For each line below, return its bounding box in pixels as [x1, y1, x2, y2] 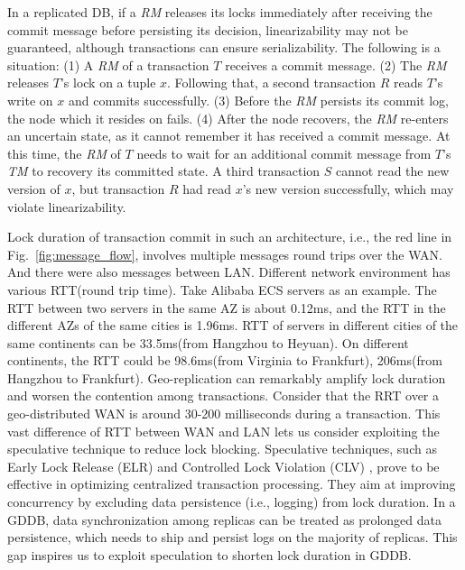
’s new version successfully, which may [242, 179, 454, 198]
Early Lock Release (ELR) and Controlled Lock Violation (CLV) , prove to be [7, 456, 440, 475]
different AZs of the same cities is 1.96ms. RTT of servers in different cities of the [7, 316, 459, 335]
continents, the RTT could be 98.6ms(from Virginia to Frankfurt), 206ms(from [7, 351, 442, 370]
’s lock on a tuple [60, 73, 156, 92]
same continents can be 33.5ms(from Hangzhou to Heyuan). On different [7, 333, 409, 352]
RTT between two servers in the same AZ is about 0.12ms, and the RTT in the [7, 298, 446, 317]
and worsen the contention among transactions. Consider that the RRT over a [7, 386, 440, 405]
